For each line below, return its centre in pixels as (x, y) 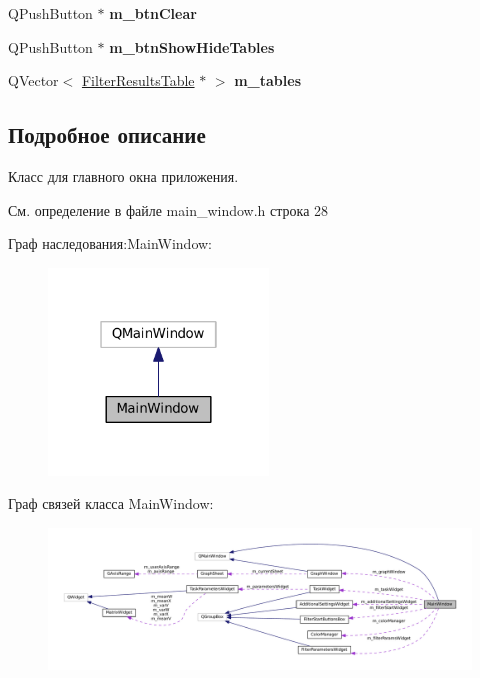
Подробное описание (107, 134)
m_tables (268, 80)
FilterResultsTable (138, 80)
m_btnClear (153, 13)
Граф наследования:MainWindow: (110, 243)
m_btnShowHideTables (192, 46)
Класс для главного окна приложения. (123, 175)
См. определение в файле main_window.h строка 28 (168, 209)
